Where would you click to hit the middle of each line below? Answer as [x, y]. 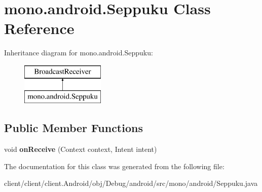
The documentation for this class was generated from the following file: [114, 166]
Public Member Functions [73, 128]
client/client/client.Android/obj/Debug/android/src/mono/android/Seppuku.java [131, 183]
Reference [39, 28]
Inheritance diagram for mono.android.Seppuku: [79, 53]
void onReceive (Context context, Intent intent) [81, 149]
